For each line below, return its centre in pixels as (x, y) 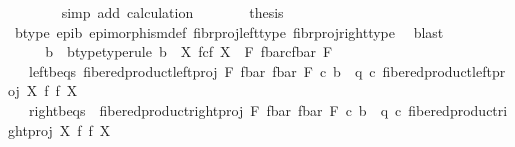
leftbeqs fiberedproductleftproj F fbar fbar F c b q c (202, 70)
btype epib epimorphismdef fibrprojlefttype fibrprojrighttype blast (229, 31)
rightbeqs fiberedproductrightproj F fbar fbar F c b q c (215, 109)
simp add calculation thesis (172, 12)
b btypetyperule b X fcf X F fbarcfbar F (189, 51)
